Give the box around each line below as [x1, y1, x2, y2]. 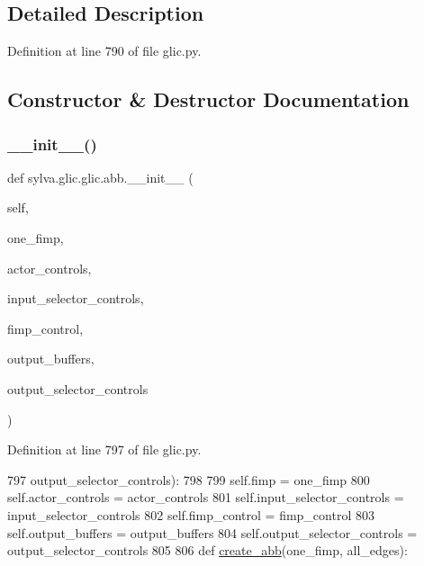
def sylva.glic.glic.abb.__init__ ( [7, 167, 194, 186]
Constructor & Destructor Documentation [7, 85, 410, 113]
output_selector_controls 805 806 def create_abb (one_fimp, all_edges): [7, 541, 408, 560]
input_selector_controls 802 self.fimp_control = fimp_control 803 [7, 505, 374, 524]
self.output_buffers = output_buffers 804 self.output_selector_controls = [7, 523, 418, 542]
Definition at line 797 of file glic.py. [7, 440, 202, 459]
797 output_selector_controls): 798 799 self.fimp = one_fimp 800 [7, 470, 370, 489]
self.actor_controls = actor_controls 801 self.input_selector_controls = [7, 488, 404, 507]
